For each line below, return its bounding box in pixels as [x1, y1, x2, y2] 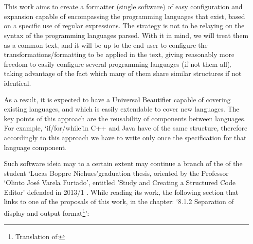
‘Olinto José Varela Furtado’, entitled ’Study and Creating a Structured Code [4, 177, 235, 188]
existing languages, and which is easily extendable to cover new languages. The [4, 104, 239, 114]
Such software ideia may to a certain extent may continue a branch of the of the [4, 158, 243, 169]
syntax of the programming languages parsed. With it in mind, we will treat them [4, 30, 249, 40]
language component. [4, 142, 67, 152]
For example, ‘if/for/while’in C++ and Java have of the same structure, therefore [4, 123, 248, 133]
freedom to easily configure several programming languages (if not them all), [4, 58, 232, 69]
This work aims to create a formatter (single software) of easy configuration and [4, 1, 243, 12]
